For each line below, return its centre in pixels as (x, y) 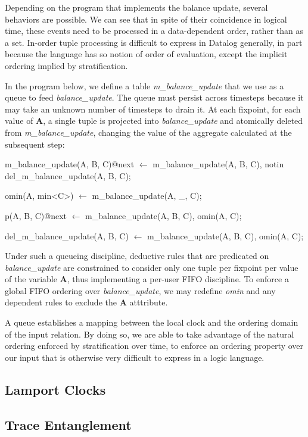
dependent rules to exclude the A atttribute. (86, 302)
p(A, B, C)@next (36, 215)
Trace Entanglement (68, 424)
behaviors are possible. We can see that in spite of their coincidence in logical (146, 19)
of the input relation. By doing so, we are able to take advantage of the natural (150, 334)
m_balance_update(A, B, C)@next (70, 164)
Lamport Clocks (55, 389)
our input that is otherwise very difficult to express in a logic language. (135, 357)
